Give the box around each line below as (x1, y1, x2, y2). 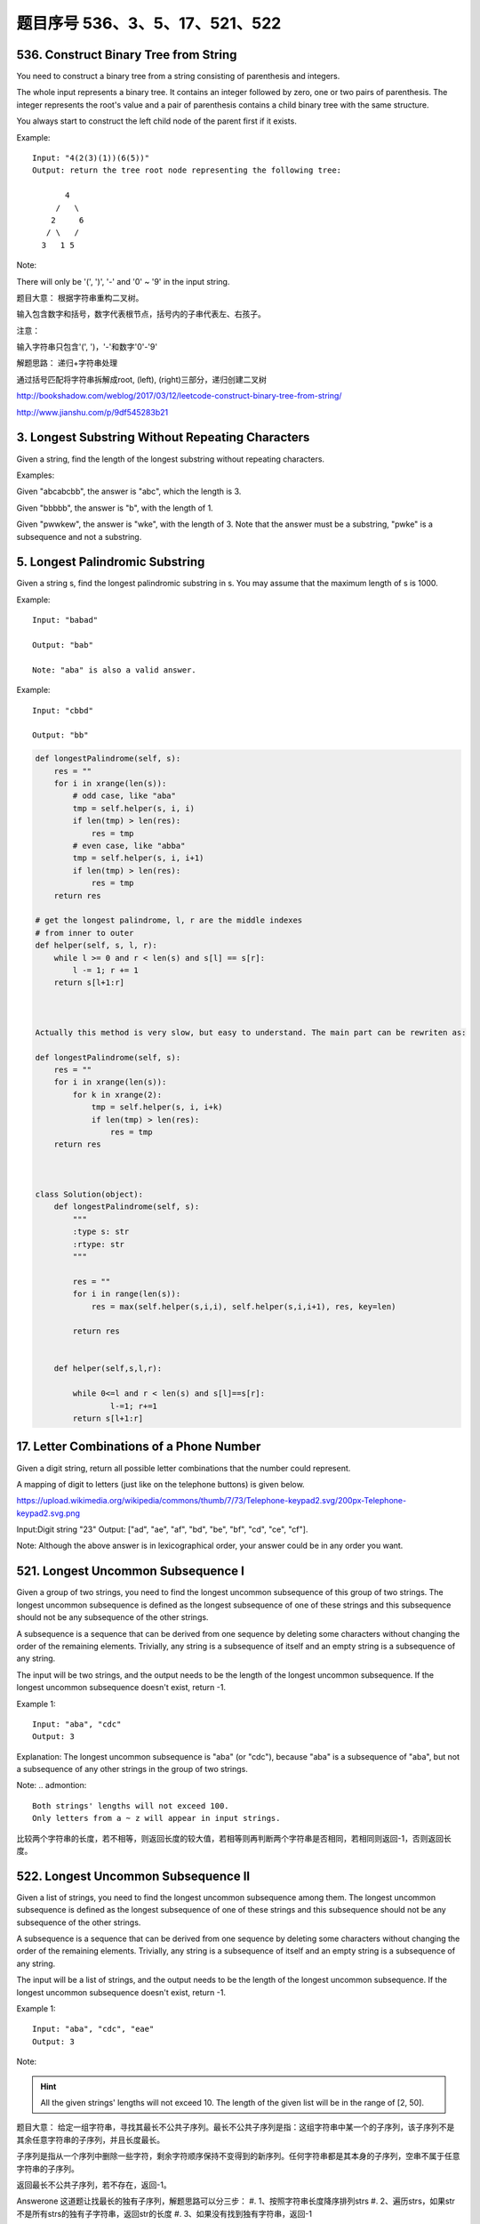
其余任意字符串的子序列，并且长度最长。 (16, 2134, 164, 2145)
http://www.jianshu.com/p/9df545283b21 (16, 407, 169, 417)
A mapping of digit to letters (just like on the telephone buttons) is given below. (16, 1479, 306, 1489)
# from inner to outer (35, 928, 134, 938)
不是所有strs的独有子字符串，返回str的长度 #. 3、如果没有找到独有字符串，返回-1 (16, 2208, 313, 2219)
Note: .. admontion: (16, 1780, 87, 1791)
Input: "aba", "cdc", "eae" (32, 2024, 155, 2035)
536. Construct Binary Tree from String (16, 47, 237, 62)
